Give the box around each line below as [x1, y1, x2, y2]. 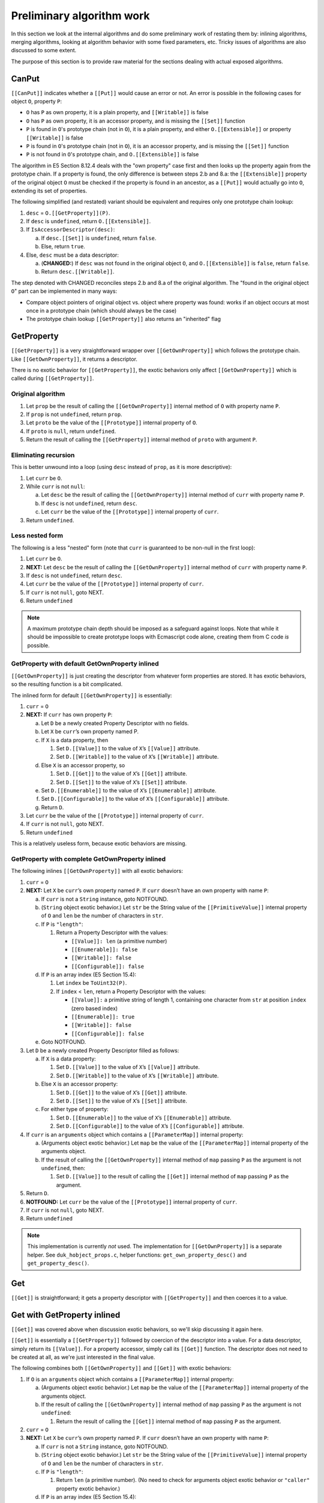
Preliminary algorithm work [11, 9, 150, 22]
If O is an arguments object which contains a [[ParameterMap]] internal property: [26, 1376, 234, 1383]
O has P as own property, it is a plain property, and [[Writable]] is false [26, 109, 209, 116]
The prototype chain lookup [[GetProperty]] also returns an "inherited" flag [26, 316, 221, 323]
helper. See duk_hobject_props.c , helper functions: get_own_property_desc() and [27, 1251, 247, 1258]
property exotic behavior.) [56, 1485, 121, 1492]
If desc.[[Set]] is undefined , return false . [41, 234, 157, 242]
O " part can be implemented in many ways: [11, 287, 117, 295]
